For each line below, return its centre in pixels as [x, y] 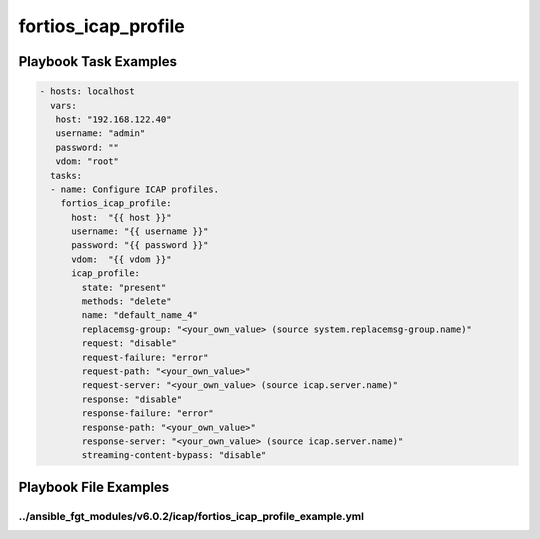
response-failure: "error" [147, 413]
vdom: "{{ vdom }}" [121, 259]
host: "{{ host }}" [121, 217]
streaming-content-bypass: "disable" [174, 455]
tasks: [66, 175]
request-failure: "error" [145, 357]
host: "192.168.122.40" [113, 119]
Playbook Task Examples [98, 61]
